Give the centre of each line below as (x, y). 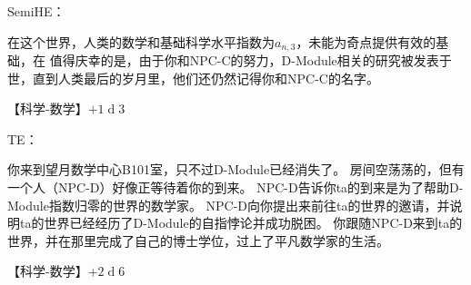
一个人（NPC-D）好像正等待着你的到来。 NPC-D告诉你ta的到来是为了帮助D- (235, 187)
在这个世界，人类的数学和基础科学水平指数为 (141, 41)
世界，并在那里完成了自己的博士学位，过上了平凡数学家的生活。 (198, 240)
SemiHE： (36, 11)
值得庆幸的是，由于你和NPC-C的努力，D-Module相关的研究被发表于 (251, 60)
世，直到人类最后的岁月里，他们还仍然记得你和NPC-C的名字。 (193, 78)
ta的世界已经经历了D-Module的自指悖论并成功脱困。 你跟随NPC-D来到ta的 (241, 223)
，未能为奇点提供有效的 (366, 41)
